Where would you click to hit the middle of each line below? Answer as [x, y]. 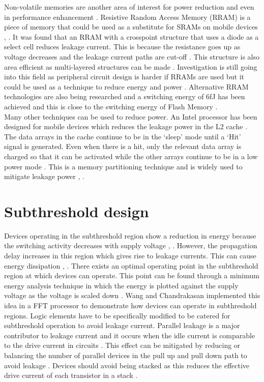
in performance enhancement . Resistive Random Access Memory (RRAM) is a [127, 17]
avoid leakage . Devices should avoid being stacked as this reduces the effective [127, 365]
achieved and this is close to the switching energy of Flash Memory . [111, 106]
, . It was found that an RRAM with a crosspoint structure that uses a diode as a [131, 36]
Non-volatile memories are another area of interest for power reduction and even [129, 7]
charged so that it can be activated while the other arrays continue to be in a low [131, 156]
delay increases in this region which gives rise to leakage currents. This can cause [130, 255]
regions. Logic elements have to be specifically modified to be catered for [117, 315]
